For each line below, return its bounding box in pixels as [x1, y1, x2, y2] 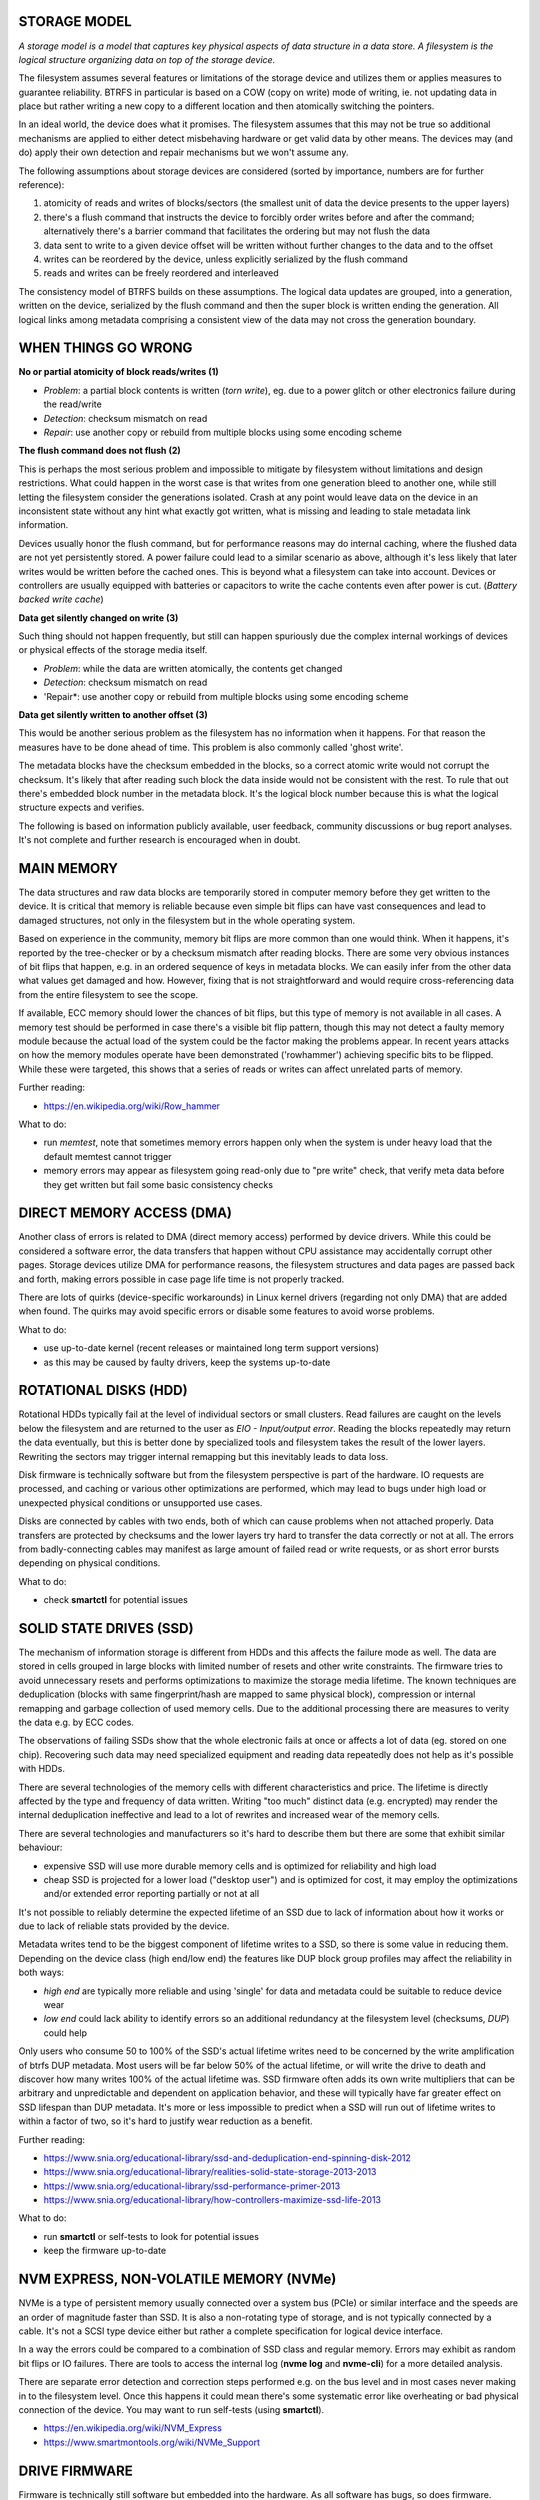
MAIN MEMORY [18, 860, 119, 877]
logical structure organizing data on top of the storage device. [18, 53, 276, 65]
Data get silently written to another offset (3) [18, 709, 209, 721]
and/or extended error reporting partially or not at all [43, 1888, 260, 1900]
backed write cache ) [18, 593, 104, 605]
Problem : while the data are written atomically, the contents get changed [43, 662, 343, 674]
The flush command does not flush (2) [18, 445, 182, 457]
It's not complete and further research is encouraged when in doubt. [18, 834, 301, 846]
